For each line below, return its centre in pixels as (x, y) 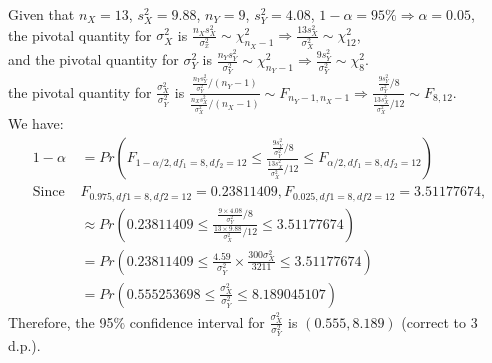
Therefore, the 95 (61, 321)
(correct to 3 (439, 321)
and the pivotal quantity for (93, 59)
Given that (41, 14)
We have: (36, 123)
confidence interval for (197, 321)
